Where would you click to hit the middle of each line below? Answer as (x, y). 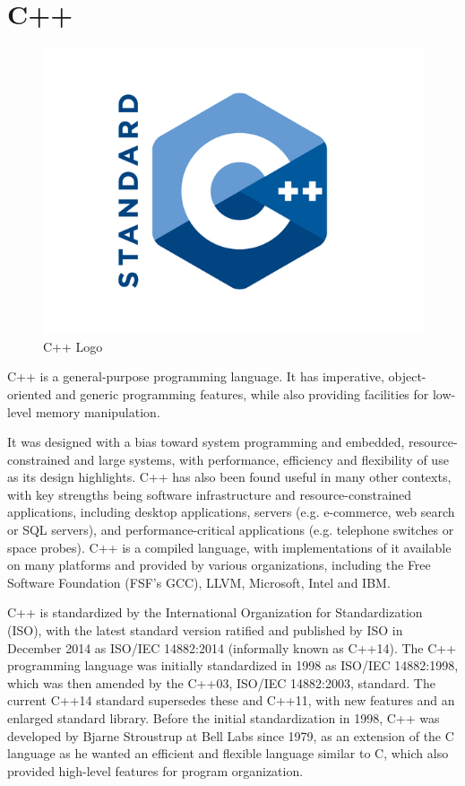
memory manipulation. (98, 411)
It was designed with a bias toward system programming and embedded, (206, 442)
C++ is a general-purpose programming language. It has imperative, (196, 376)
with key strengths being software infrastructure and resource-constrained (210, 494)
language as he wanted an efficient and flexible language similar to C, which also (228, 753)
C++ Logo (73, 346)
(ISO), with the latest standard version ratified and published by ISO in (205, 630)
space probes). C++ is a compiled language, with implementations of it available (229, 547)
